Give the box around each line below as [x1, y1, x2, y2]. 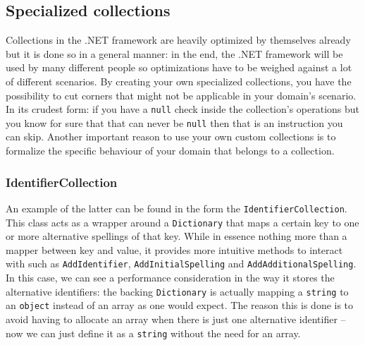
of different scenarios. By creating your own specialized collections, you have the [6, 73, 352, 88]
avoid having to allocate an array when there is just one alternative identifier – [6, 311, 346, 326]
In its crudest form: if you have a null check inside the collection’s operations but [6, 102, 360, 116]
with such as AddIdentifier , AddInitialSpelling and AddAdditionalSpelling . [6, 256, 357, 271]
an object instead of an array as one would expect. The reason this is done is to [6, 298, 354, 313]
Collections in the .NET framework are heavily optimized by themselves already [6, 32, 351, 47]
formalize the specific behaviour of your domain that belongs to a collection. [6, 143, 335, 158]
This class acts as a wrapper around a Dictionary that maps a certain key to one [6, 214, 359, 229]
